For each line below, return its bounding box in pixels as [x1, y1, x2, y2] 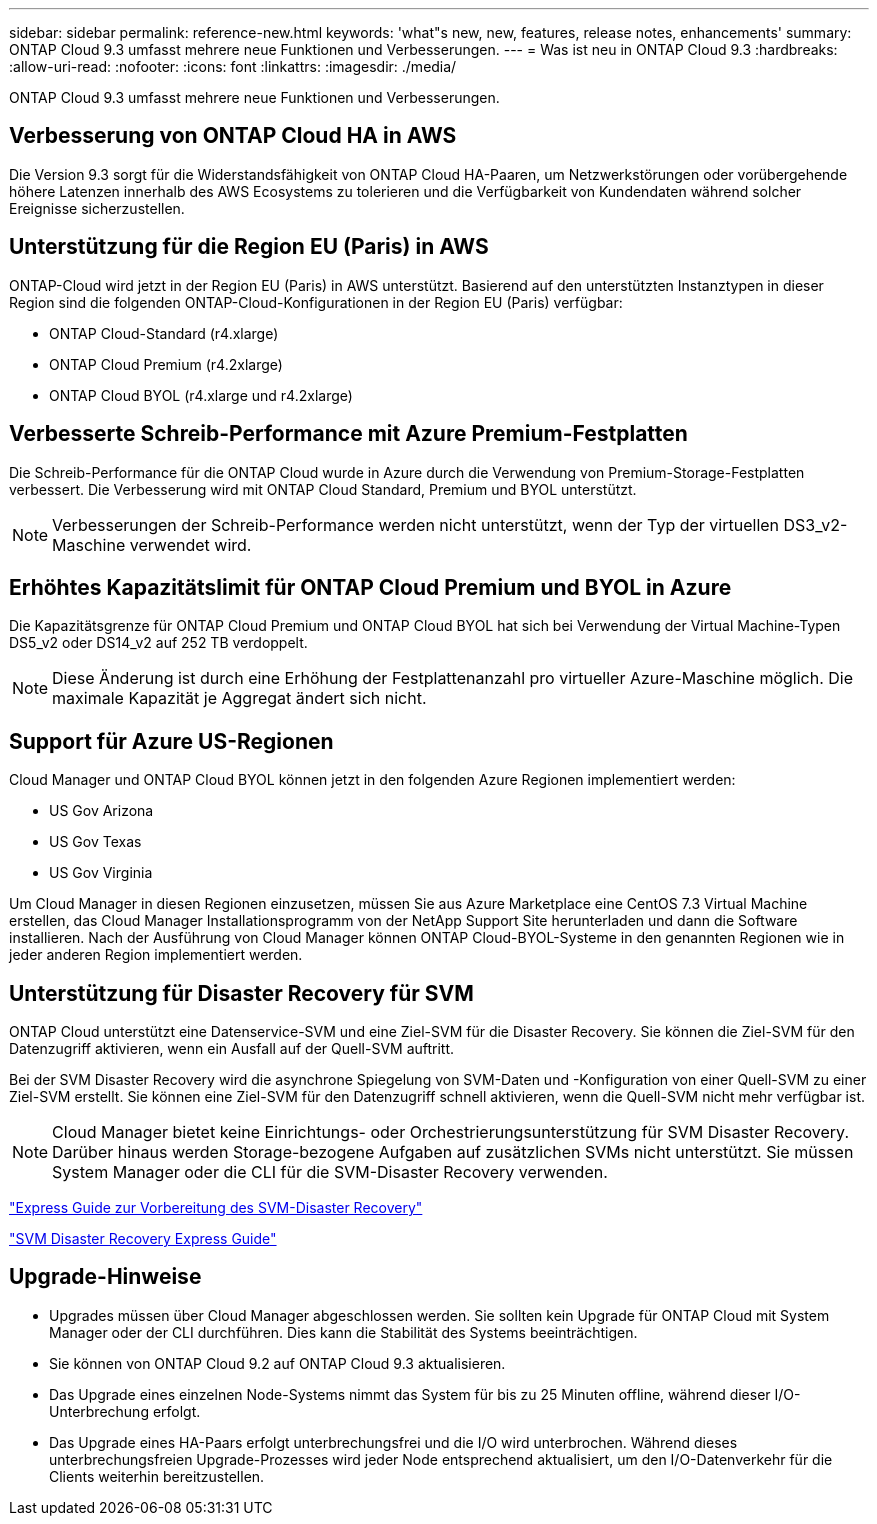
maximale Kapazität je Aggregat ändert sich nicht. [52, 688, 427, 709]
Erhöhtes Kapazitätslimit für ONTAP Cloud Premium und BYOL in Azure [9, 574, 732, 600]
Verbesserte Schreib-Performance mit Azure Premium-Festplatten [9, 421, 688, 447]
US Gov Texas [49, 833, 142, 851]
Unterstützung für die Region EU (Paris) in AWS [9, 234, 489, 260]
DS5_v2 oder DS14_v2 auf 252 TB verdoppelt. [9, 634, 308, 652]
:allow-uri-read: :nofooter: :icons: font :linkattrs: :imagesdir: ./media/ [9, 58, 457, 75]
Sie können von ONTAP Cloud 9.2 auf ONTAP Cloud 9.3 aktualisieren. [49, 1354, 506, 1372]
